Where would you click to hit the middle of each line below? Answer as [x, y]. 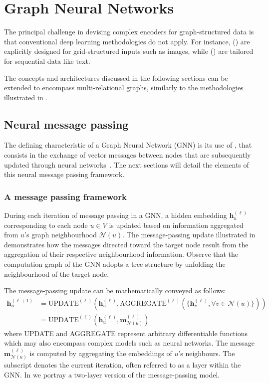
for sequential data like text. [47, 61]
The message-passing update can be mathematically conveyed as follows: [115, 290]
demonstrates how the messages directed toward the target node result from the [126, 244]
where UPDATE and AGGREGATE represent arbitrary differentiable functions [126, 333]
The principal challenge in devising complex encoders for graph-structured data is [129, 32]
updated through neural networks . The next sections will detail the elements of [127, 164]
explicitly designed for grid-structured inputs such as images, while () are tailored [129, 51]
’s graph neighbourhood [61, 235]
